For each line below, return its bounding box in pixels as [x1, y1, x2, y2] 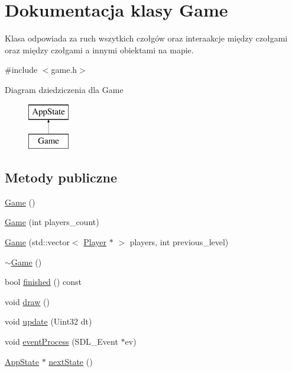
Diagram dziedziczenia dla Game [5, 83, 124, 95]
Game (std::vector [5, 236, 70, 248]
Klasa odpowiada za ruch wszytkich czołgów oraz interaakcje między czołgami [5, 32, 288, 44]
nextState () [48, 355, 93, 367]
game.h [51, 63, 77, 76]
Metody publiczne [5, 168, 117, 187]
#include [5, 63, 38, 76]
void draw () [5, 295, 50, 307]
